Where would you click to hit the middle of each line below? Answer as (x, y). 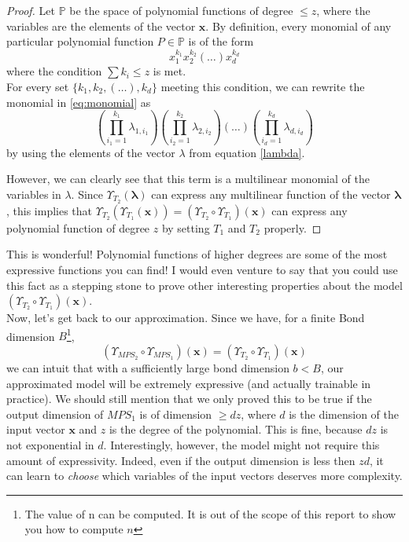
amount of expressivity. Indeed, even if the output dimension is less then (181, 460)
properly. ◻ (293, 227)
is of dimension (176, 414)
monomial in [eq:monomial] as (79, 102)
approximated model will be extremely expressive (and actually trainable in (189, 383)
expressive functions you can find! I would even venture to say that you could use (202, 269)
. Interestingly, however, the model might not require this (241, 444)
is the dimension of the (344, 414)
